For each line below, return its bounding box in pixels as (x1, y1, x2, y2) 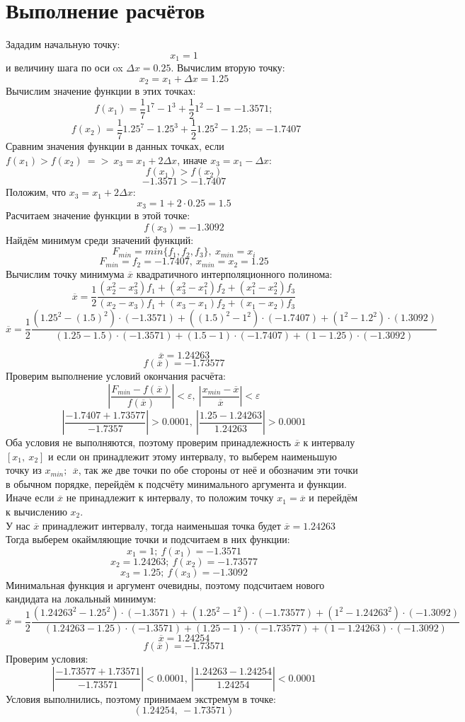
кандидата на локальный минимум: (6, 591, 156, 606)
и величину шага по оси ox (6, 60, 123, 75)
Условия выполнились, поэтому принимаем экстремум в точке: (6, 691, 276, 706)
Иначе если (6, 490, 54, 505)
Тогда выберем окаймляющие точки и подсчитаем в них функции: (6, 532, 290, 547)
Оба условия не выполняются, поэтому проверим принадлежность (6, 435, 292, 450)
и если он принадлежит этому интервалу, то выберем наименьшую (48, 448, 337, 463)
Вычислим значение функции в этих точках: (6, 83, 196, 98)
